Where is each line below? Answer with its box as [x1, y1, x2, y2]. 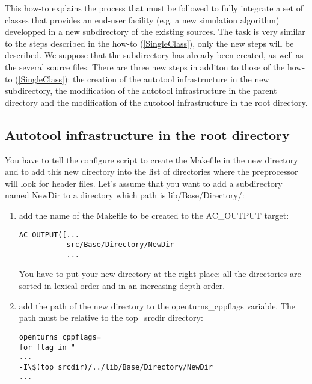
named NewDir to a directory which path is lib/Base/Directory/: [5, 189, 245, 201]
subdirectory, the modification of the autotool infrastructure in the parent [5, 84, 277, 97]
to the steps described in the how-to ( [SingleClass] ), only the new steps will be [5, 37, 294, 49]
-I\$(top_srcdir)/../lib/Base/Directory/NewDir [19, 362, 213, 371]
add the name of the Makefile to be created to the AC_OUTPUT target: [19, 209, 289, 221]
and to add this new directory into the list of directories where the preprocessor [5, 165, 298, 178]
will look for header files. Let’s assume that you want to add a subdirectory [5, 177, 283, 189]
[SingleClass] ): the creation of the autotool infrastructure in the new [18, 72, 269, 85]
